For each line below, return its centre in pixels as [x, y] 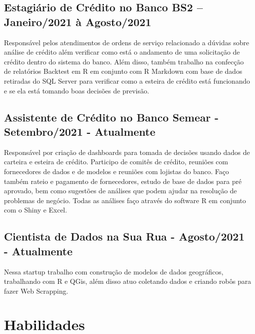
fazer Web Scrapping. [36, 290]
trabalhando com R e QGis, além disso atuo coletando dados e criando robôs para [128, 281]
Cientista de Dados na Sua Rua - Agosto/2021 [124, 236]
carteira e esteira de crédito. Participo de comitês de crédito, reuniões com [116, 162]
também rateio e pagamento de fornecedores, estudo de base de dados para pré [123, 181]
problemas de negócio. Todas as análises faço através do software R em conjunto [125, 200]
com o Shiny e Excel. [36, 210]
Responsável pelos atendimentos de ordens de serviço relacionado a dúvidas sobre [127, 42]
